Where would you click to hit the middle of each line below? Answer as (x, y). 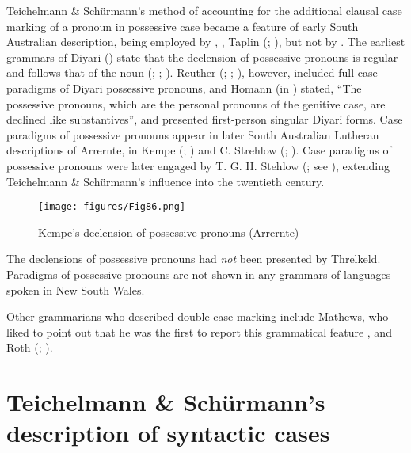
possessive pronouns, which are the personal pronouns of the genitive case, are (196, 103)
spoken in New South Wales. (76, 289)
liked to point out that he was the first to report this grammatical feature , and (199, 331)
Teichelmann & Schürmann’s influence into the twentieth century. (166, 181)
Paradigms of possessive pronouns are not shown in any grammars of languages (199, 274)
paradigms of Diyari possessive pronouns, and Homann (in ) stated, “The (184, 88)
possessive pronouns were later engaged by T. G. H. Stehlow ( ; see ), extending (198, 165)
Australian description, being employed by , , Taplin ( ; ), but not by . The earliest (206, 42)
